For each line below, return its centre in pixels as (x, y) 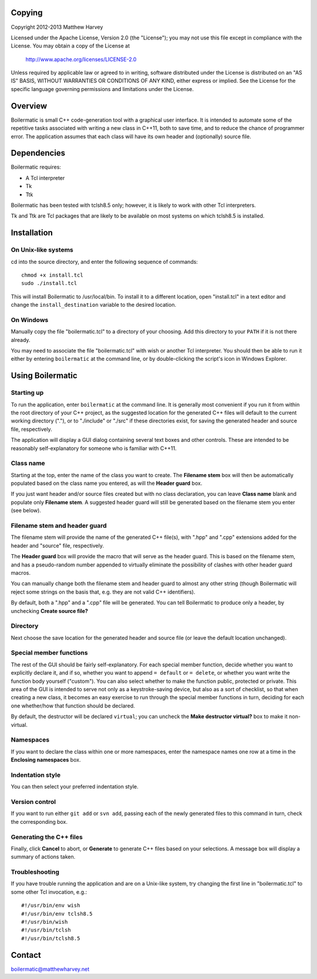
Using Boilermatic (44, 376)
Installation (32, 233)
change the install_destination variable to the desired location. (93, 305)
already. (21, 340)
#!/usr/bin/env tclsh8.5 (57, 913)
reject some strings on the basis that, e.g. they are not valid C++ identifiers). (103, 592)
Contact (26, 955)
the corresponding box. (39, 822)
